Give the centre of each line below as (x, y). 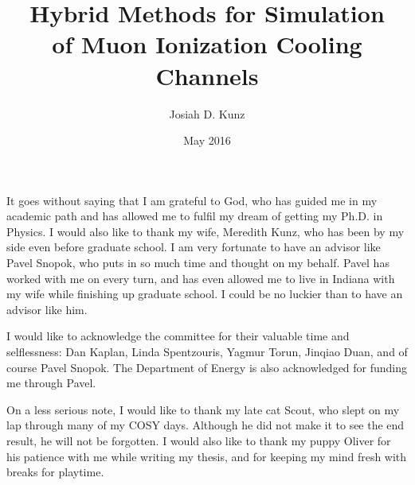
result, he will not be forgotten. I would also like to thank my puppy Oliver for (199, 440)
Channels (207, 75)
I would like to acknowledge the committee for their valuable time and (178, 336)
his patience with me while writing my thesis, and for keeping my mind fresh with (207, 456)
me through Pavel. (51, 383)
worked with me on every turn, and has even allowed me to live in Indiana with (201, 278)
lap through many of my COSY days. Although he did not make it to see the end (206, 425)
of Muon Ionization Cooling (207, 44)
